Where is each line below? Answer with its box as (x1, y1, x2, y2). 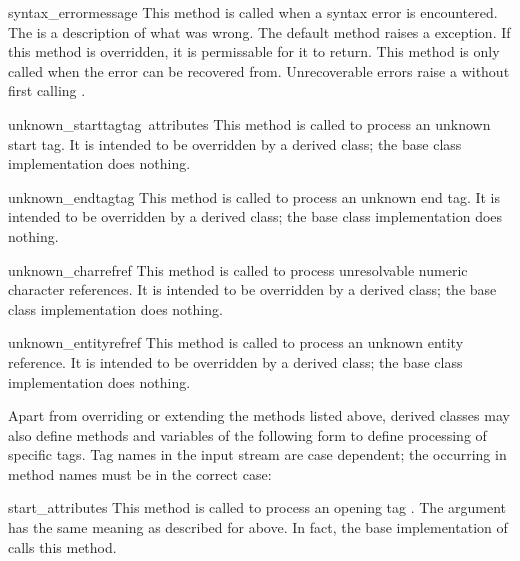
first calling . (8, 80, 86, 101)
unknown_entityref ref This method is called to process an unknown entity (8, 332, 464, 353)
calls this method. (8, 536, 117, 557)
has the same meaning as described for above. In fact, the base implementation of (8, 517, 508, 538)
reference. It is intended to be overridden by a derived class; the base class (8, 351, 463, 372)
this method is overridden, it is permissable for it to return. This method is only (8, 41, 500, 62)
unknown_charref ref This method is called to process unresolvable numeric (8, 259, 468, 280)
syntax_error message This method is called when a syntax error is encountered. (8, 2, 498, 22)
